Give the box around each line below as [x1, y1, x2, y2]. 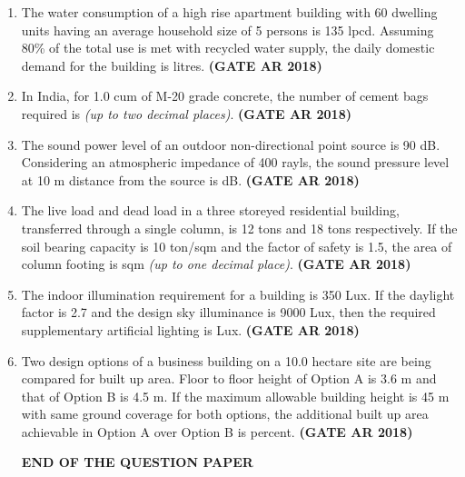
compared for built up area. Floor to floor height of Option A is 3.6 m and [21, 369, 437, 388]
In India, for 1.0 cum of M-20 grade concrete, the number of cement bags [21, 86, 429, 105]
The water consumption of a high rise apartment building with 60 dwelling [21, 3, 438, 21]
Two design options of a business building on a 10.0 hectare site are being [21, 351, 431, 370]
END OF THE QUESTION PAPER [21, 452, 253, 472]
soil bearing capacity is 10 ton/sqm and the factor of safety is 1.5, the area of [21, 236, 452, 255]
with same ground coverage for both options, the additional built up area [21, 404, 429, 423]
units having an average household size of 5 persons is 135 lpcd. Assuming [21, 20, 434, 39]
